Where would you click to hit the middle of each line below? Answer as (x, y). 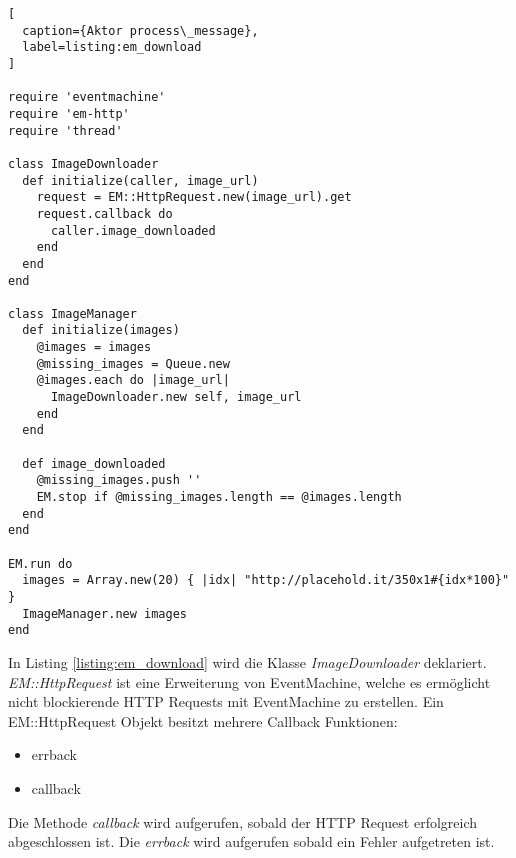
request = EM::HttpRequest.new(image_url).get (194, 197)
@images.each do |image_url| (133, 380)
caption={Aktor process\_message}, (140, 30)
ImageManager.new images (104, 613)
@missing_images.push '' (119, 480)
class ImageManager (72, 313)
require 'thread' (65, 130)
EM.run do (40, 563)
